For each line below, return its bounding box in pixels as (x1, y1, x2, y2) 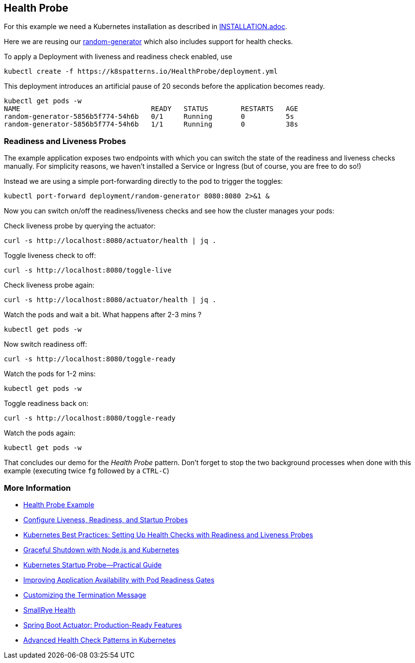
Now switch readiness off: (4, 340, 87, 349)
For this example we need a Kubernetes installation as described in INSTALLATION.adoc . (4, 22, 287, 31)
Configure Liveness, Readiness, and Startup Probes (23, 515, 188, 524)
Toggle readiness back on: (4, 399, 89, 408)
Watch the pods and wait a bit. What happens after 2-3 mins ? (4, 310, 202, 319)
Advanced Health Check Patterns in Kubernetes (23, 635, 176, 644)
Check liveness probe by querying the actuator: (4, 222, 156, 230)
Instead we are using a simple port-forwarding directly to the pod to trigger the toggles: (4, 177, 283, 186)
